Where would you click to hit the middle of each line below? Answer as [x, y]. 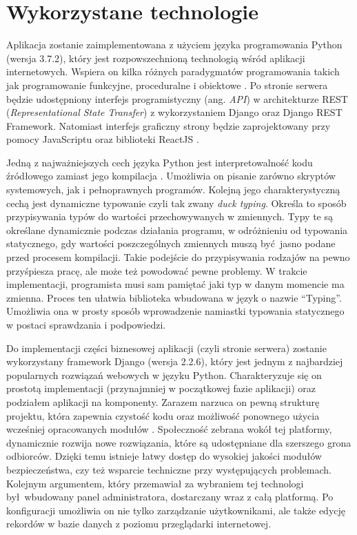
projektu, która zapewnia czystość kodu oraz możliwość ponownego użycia [163, 415]
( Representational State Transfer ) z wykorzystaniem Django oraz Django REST [174, 112]
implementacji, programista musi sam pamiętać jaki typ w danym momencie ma [175, 284]
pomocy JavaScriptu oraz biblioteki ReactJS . [103, 139]
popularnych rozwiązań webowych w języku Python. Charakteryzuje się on [164, 374]
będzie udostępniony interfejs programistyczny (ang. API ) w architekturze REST [177, 98]
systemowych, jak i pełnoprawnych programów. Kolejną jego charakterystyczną [173, 189]
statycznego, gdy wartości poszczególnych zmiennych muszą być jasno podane [171, 243]
